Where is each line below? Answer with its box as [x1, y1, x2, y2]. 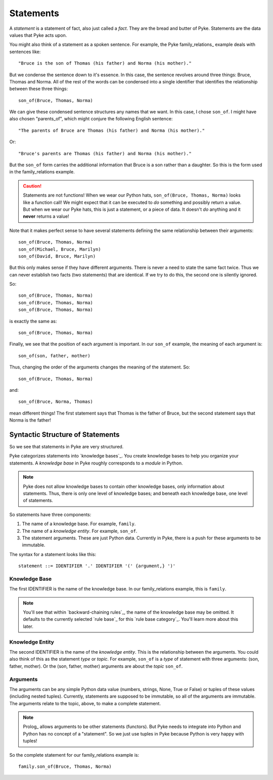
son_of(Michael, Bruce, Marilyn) [18, 246, 101, 252]
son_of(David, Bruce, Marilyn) [18, 253, 96, 259]
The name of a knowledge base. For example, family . [22, 521, 136, 527]
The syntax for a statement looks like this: [9, 551, 97, 557]
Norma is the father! [9, 417, 52, 423]
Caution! [23, 182, 42, 189]
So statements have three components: [9, 511, 92, 518]
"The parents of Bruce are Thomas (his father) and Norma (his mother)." [18, 127, 205, 133]
